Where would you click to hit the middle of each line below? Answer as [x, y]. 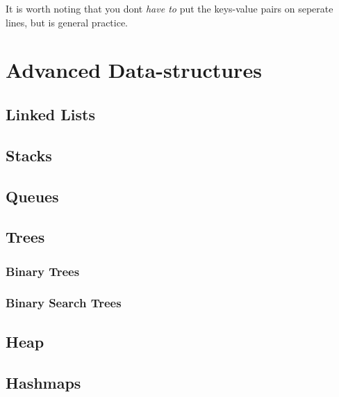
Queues [32, 196]
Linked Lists [50, 114]
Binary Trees [43, 271]
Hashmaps [43, 382]
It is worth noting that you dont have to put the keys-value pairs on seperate [169, 8]
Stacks [29, 155]
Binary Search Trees [64, 303]
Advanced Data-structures [134, 70]
